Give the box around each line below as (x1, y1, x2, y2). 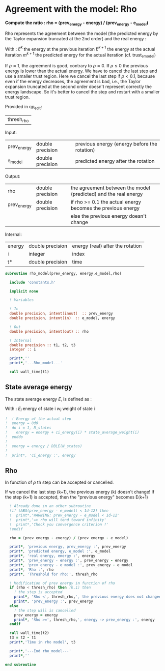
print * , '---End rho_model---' (9, 648, 71, 653)
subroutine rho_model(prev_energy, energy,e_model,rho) (5, 271, 122, 276)
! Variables (9, 297, 34, 303)
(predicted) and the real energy (70, 190, 143, 197)
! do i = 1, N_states (5, 425, 52, 431)
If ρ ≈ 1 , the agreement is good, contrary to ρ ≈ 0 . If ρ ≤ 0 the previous (5, 62, 148, 68)
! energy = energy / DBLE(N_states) (5, 443, 82, 448)
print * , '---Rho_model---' (9, 360, 63, 366)
